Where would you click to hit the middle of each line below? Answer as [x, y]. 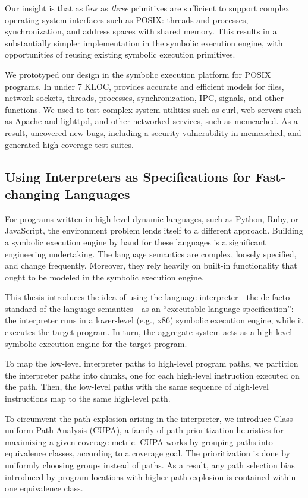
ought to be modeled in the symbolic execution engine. [104, 277]
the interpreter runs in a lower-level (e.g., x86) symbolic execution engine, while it [154, 320]
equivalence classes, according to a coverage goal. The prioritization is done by [147, 453]
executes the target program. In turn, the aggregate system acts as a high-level [149, 332]
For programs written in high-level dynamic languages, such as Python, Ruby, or [152, 218]
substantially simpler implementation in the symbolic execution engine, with [144, 42]
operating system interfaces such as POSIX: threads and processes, [127, 19]
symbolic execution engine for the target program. [96, 343]
